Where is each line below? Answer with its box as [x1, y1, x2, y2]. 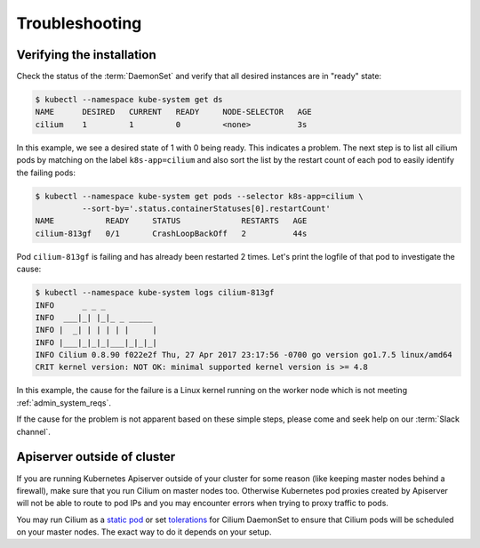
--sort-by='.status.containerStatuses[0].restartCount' [81, 203, 331, 214]
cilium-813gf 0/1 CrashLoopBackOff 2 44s [35, 228, 308, 238]
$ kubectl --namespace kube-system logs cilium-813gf [35, 287, 275, 298]
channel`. [16, 426, 51, 437]
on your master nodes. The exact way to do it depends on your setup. [16, 527, 272, 537]
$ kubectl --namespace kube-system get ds [35, 94, 223, 105]
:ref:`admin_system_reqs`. [16, 397, 111, 408]
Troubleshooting [16, 13, 142, 33]
